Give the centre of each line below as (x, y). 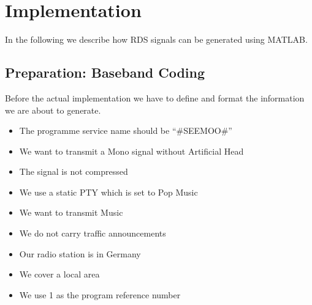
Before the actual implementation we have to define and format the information (155, 97)
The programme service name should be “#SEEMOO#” (126, 130)
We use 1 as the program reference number (100, 294)
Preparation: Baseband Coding (105, 72)
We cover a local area (59, 274)
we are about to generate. (53, 110)
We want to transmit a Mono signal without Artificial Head (131, 151)
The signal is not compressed (74, 171)
